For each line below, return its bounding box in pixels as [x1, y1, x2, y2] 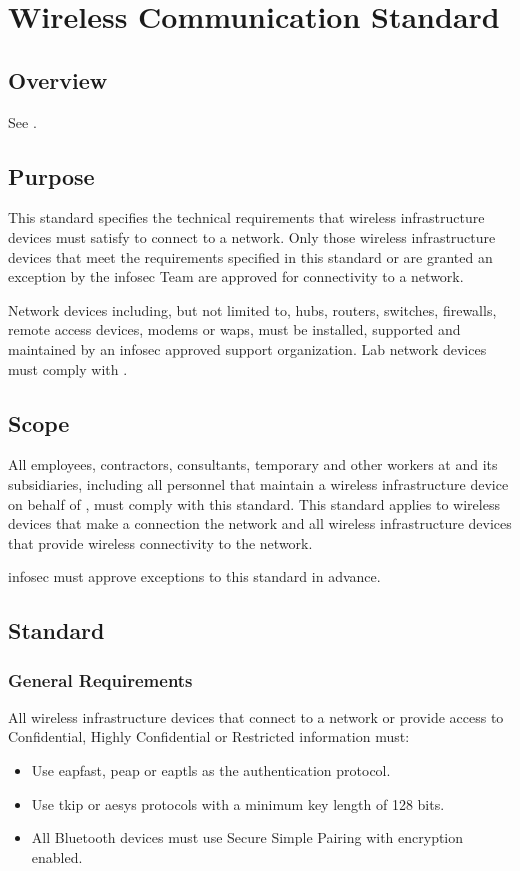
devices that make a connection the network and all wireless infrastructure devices [8, 513, 512, 534]
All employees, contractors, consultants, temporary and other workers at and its [8, 454, 498, 475]
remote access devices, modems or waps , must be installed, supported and [8, 319, 461, 340]
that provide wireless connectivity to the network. [8, 532, 313, 553]
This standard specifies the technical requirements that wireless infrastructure [8, 207, 485, 228]
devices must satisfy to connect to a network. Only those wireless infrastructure [8, 226, 496, 247]
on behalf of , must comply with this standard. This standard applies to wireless [8, 493, 500, 514]
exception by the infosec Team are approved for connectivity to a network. [8, 266, 464, 287]
